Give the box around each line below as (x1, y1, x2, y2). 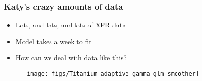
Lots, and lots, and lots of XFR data (15, 20, 126, 30)
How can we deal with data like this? (15, 53, 127, 63)
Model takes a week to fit (15, 36, 92, 46)
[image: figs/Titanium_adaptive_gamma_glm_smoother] (24, 70, 199, 77)
